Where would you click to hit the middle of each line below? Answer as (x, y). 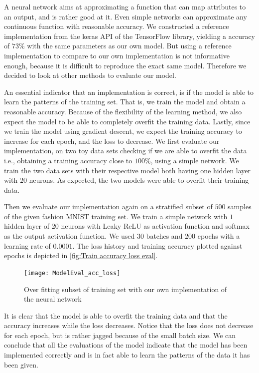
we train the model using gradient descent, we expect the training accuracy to (123, 131)
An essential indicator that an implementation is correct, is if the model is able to (129, 92)
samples (240, 206)
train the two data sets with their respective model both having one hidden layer (128, 170)
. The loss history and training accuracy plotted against (157, 245)
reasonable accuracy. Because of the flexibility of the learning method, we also (123, 111)
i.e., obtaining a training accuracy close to (68, 160)
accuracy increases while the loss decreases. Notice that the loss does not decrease (129, 325)
